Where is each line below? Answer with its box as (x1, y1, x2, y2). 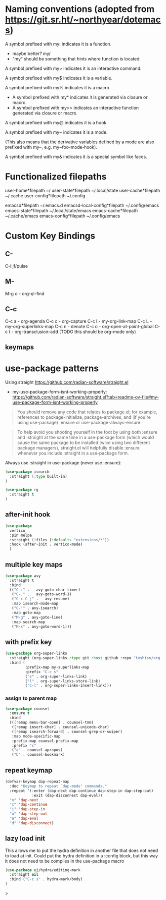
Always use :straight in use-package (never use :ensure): (5, 459, 122, 465)
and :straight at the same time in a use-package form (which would (17, 434, 154, 440)
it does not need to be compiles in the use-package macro (5, 858, 124, 864)
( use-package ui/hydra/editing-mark (5, 867, 81, 873)
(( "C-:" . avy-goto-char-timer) (9, 587, 81, 592)
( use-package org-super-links (5, 651, 68, 656)
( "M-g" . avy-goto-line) (11, 615, 63, 620)
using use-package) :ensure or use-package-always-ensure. (17, 419, 142, 425)
